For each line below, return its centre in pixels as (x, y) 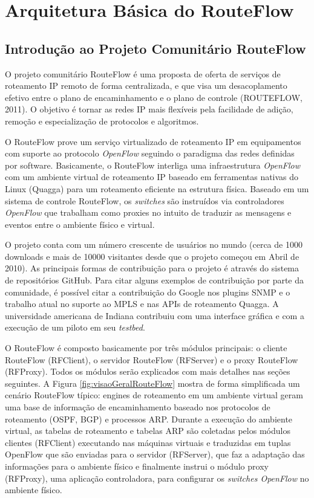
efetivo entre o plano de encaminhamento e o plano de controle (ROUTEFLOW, (154, 97)
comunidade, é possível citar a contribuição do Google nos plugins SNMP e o (148, 292)
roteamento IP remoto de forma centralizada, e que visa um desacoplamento (146, 86)
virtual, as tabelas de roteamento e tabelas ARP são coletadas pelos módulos (148, 431)
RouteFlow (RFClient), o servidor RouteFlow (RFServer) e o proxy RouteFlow (152, 359)
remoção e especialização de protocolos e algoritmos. (102, 121)
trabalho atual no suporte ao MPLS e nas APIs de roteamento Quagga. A (142, 304)
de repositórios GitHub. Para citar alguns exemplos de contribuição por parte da (155, 280)
